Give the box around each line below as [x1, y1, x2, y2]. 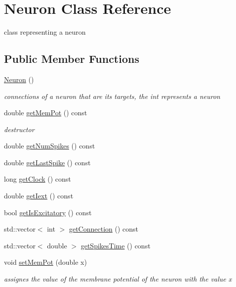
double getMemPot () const [4, 107, 87, 118]
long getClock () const [4, 174, 71, 184]
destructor [4, 124, 35, 134]
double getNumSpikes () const [4, 141, 95, 151]
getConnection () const [69, 224, 139, 234]
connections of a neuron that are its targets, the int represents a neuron [4, 91, 220, 101]
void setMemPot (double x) [4, 257, 87, 267]
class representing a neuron [4, 27, 86, 37]
